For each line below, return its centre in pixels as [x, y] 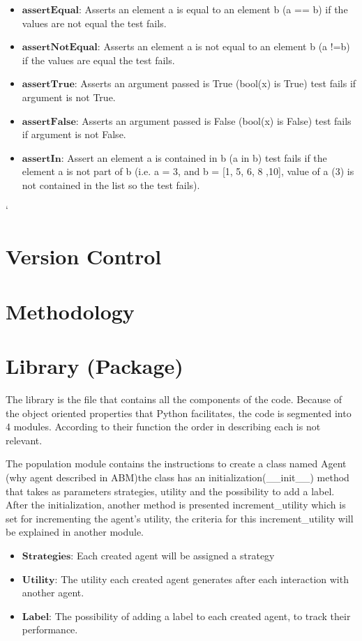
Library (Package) [95, 366]
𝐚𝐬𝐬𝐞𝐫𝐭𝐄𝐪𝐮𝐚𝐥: [52, 10]
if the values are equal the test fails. [98, 60]
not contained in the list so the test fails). [111, 184]
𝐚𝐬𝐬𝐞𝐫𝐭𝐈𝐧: [43, 159]
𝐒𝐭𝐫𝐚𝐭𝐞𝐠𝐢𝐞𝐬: [48, 556]
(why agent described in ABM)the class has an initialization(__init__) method [178, 477]
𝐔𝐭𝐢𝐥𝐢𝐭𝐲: [40, 580]
